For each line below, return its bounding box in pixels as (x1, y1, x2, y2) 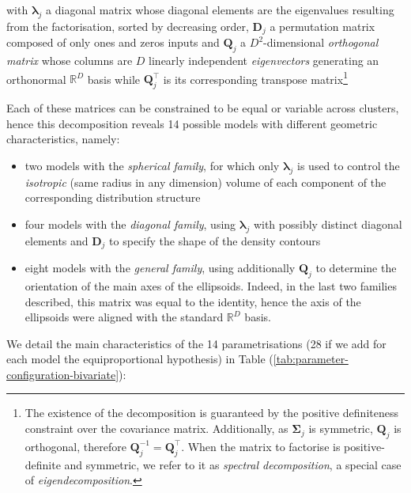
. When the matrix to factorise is (181, 438, 341, 454)
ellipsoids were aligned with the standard (25, 309, 224, 325)
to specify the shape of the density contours (109, 232, 321, 248)
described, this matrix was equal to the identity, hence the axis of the (25, 293, 361, 309)
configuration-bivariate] (6, 366, 119, 382)
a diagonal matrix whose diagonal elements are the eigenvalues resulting (46, 2, 394, 17)
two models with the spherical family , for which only (25, 157, 280, 173)
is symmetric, (308, 420, 373, 437)
